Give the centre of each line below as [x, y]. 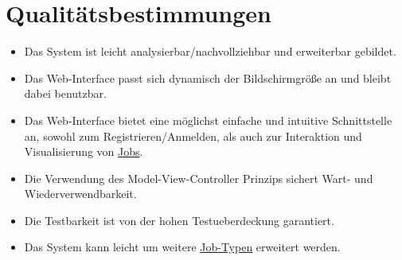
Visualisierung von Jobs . [84, 151]
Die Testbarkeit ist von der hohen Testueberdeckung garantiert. [179, 220]
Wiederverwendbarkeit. [80, 194]
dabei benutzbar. [65, 93]
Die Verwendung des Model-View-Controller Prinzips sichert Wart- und [199, 178]
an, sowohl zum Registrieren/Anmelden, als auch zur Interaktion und [193, 136]
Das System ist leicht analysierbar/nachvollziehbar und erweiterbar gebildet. [210, 51]
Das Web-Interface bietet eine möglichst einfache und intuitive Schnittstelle [208, 120]
